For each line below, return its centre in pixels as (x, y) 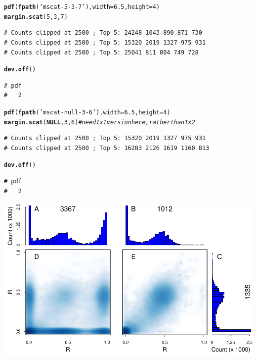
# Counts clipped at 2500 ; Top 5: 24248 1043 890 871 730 (103, 33)
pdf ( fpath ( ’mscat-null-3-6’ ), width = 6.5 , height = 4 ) (87, 112)
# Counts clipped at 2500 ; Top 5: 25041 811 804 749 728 (101, 52)
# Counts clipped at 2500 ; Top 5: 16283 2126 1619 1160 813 (107, 148)
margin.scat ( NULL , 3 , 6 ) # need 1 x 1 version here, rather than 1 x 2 (100, 122)
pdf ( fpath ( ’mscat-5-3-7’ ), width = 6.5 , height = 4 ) (82, 7)
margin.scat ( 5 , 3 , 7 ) (36, 17)
